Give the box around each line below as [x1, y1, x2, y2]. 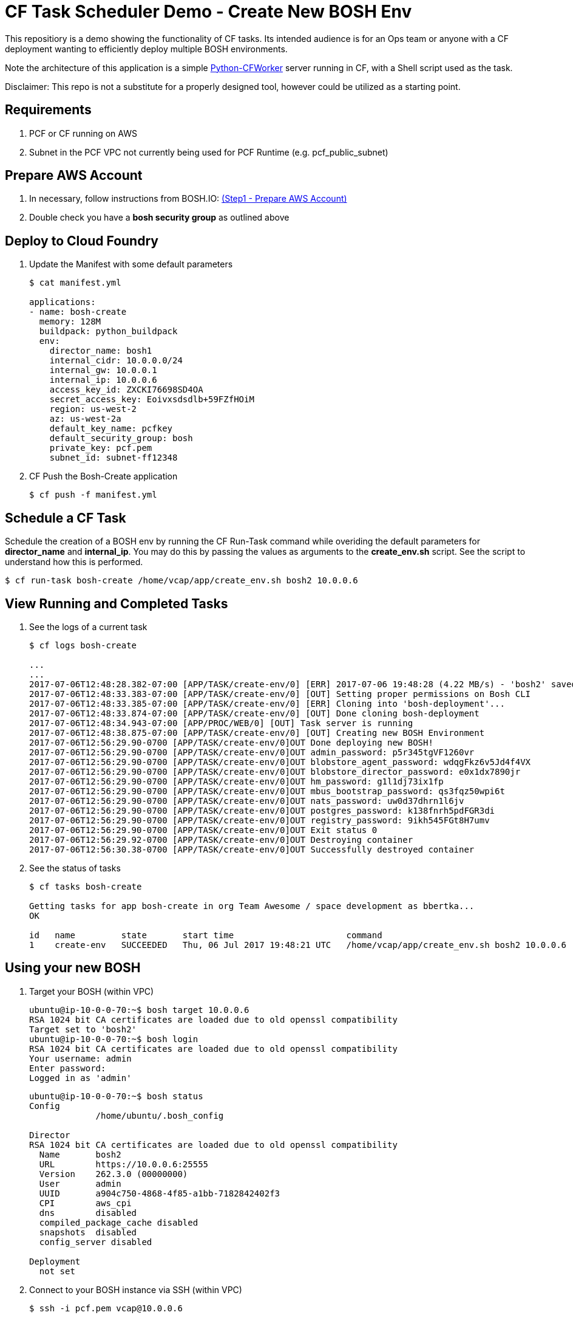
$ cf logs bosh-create [29, 640, 137, 650]
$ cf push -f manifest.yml [29, 490, 157, 500]
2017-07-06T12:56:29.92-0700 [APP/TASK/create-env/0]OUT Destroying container [29, 834, 413, 845]
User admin [39, 1178, 121, 1189]
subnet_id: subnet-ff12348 [49, 453, 178, 463]
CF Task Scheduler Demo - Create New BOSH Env [5, 1, 412, 22]
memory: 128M [39, 317, 101, 327]
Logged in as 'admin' [29, 1073, 132, 1083]
